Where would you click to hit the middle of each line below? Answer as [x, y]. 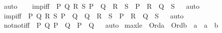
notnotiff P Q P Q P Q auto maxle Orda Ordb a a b [111, 25]
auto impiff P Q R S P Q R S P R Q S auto [102, 6]
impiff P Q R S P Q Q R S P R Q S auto [94, 15]
